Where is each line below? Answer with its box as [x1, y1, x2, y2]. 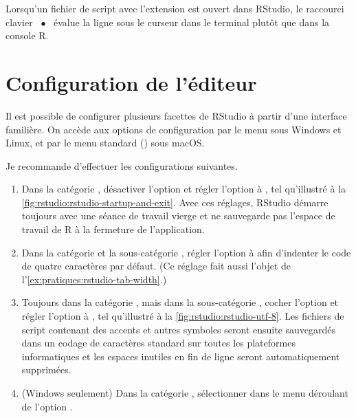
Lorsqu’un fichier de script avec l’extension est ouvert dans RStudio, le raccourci [5, 1, 344, 15]
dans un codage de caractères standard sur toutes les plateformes [21, 335, 296, 350]
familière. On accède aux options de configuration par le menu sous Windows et [5, 122, 342, 136]
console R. [5, 28, 49, 43]
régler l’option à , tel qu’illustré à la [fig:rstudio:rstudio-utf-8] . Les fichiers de [21, 309, 344, 323]
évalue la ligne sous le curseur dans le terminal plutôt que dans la [54, 14, 330, 29]
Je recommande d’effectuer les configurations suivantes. [5, 158, 238, 173]
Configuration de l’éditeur [5, 68, 257, 96]
